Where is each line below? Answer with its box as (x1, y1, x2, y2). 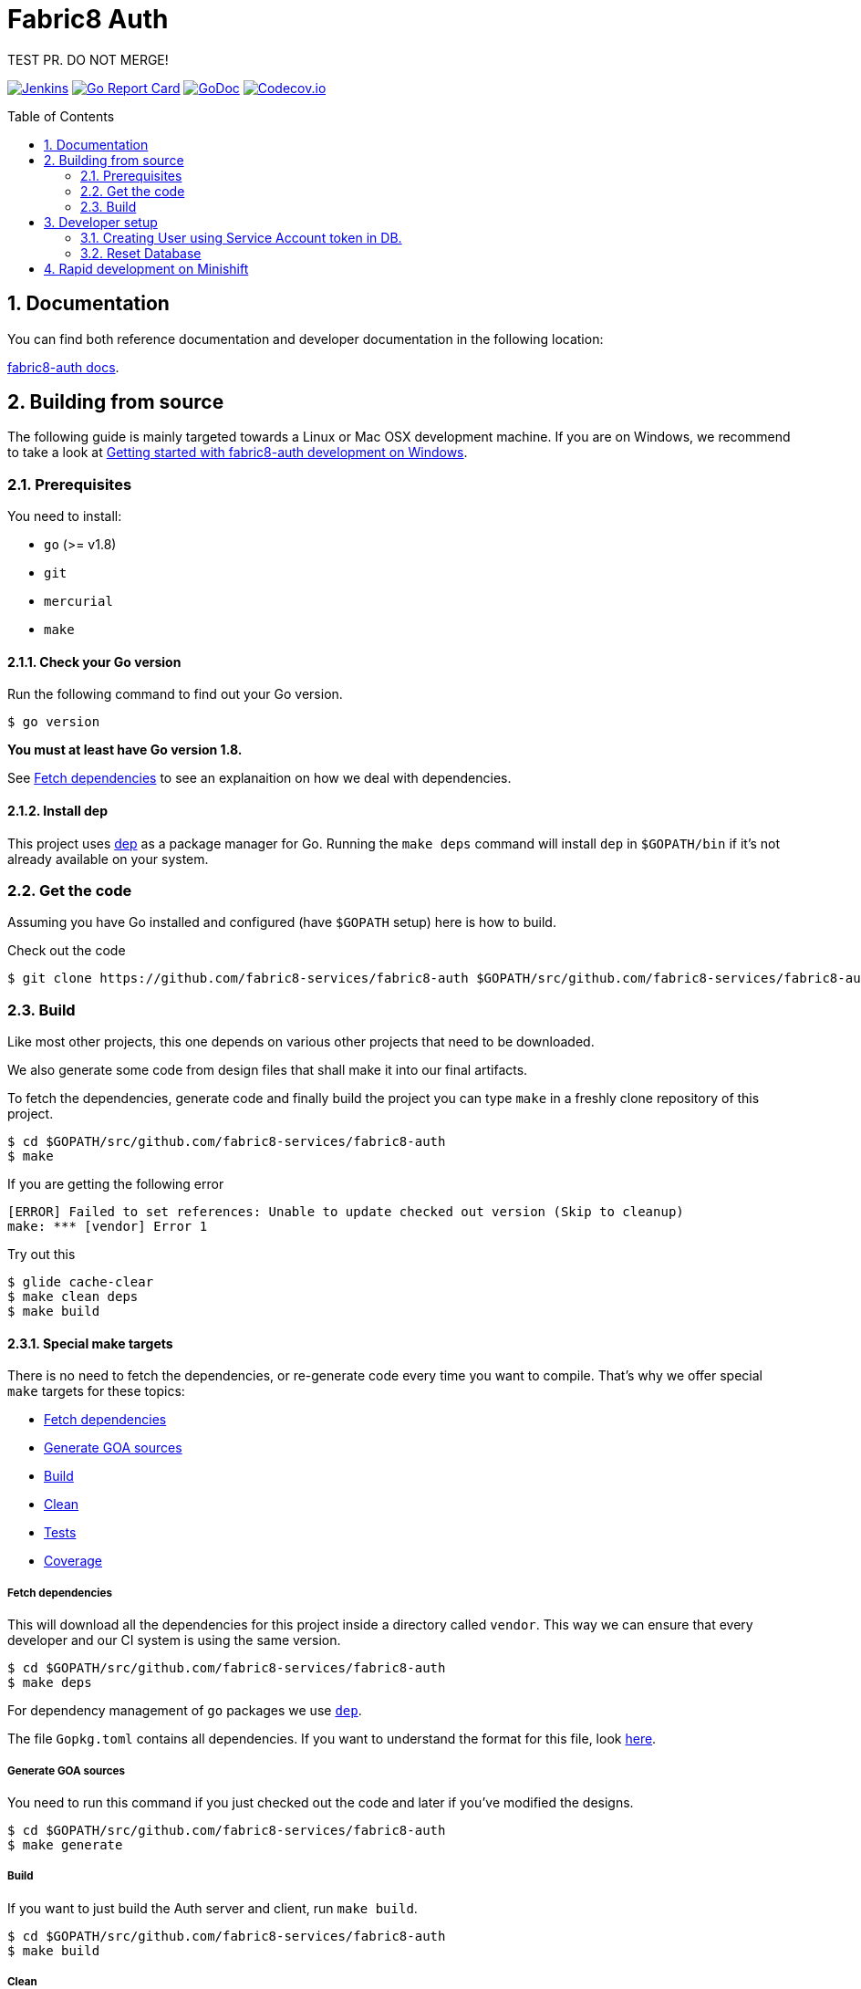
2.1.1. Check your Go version (7, 653, 182, 670)
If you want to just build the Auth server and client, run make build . (7, 1900, 418, 1916)
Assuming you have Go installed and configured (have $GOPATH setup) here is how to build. (7, 914, 556, 931)
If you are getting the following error (7, 1176, 224, 1192)
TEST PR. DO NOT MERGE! (7, 51, 169, 68)
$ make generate (7, 1837, 123, 1852)
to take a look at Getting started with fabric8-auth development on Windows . (7, 444, 468, 461)
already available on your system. (7, 850, 209, 867)
